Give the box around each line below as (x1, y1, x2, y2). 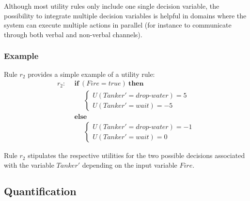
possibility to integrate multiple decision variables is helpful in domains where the (4, 10, 247, 20)
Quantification (4, 183, 77, 198)
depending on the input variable (82, 159, 177, 170)
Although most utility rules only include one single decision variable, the (4, 1, 219, 11)
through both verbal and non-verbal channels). (4, 29, 142, 39)
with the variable (4, 159, 54, 170)
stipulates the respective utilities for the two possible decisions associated (28, 150, 245, 160)
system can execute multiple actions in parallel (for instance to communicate (4, 20, 232, 30)
